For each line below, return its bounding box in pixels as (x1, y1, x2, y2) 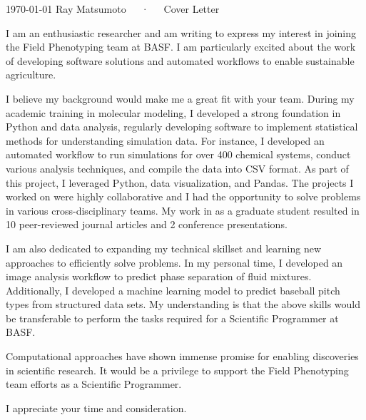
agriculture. (6, 67, 56, 82)
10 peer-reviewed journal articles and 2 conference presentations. (6, 217, 288, 232)
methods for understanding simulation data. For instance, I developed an (6, 133, 325, 148)
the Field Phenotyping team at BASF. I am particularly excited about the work (6, 39, 356, 54)
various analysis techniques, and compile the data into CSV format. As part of (6, 160, 349, 175)
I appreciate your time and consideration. (6, 400, 187, 415)
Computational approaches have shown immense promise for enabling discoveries (6, 349, 359, 364)
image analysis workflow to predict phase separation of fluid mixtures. (6, 269, 312, 284)
